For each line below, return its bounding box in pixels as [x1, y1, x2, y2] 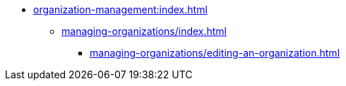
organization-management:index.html [33, 3, 208, 15]
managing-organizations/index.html [61, 25, 227, 37]
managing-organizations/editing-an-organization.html [90, 47, 340, 59]
